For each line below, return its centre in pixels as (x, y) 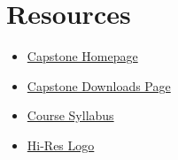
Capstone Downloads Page (99, 85)
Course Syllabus (70, 115)
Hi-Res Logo (61, 145)
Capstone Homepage (82, 56)
